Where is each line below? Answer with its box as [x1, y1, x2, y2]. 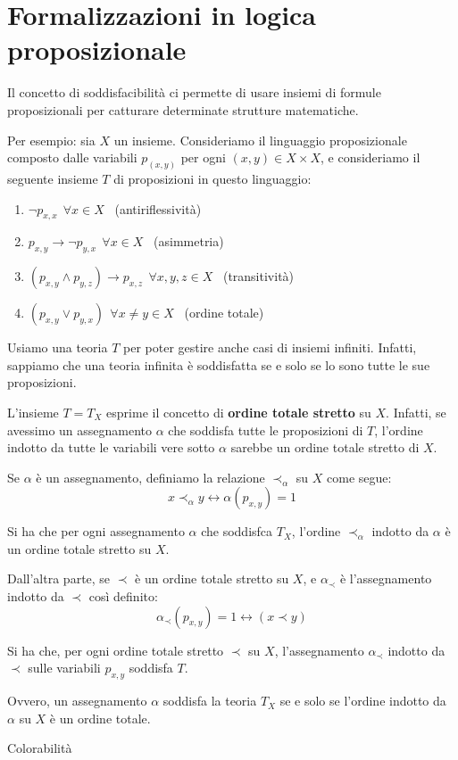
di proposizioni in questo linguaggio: [113, 169, 312, 187]
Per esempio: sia [7, 130, 96, 149]
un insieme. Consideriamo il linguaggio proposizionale [113, 130, 407, 149]
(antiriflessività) [114, 199, 202, 218]
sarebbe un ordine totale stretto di [230, 438, 420, 457]
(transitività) [222, 267, 295, 285]
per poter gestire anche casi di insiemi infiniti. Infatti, [123, 338, 417, 357]
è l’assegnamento [339, 569, 432, 588]
